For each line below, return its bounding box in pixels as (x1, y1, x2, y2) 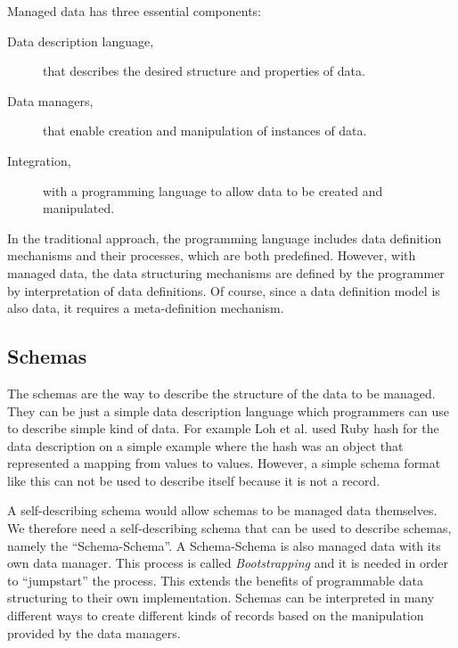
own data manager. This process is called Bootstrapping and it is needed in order (7, 554, 448, 572)
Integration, (7, 151, 71, 169)
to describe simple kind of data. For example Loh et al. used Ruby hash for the (7, 419, 439, 438)
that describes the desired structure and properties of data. (43, 62, 365, 80)
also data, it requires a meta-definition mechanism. (7, 299, 284, 317)
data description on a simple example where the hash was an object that (7, 436, 404, 455)
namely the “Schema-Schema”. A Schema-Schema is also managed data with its (7, 536, 441, 554)
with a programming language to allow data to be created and (43, 181, 383, 200)
